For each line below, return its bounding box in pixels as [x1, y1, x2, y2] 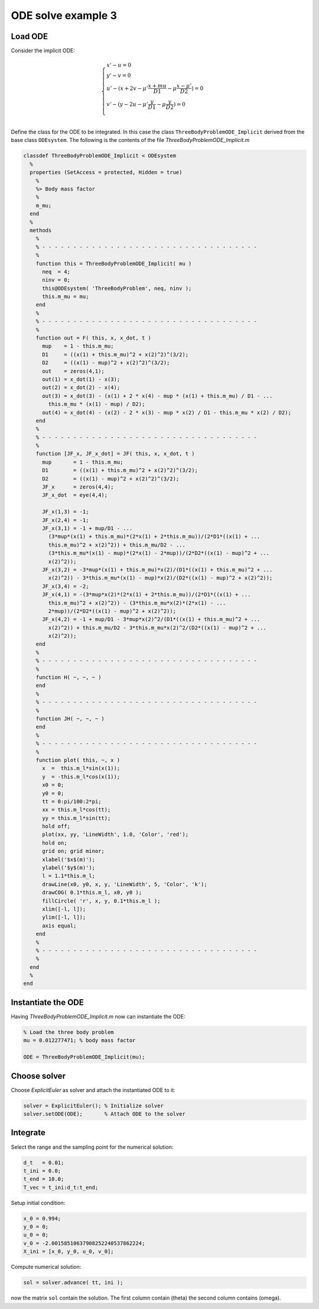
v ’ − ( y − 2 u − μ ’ [106, 101, 149, 108]
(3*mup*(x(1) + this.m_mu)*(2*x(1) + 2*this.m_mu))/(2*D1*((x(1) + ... [48, 533, 261, 540]
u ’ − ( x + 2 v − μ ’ [106, 85, 149, 92]
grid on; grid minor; [42, 848, 105, 855]
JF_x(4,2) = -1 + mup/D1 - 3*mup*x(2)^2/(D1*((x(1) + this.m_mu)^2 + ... [42, 616, 261, 623]
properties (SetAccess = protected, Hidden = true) [30, 169, 183, 176]
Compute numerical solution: [11, 1263, 82, 1271]
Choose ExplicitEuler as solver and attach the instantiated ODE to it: [11, 1086, 175, 1094]
